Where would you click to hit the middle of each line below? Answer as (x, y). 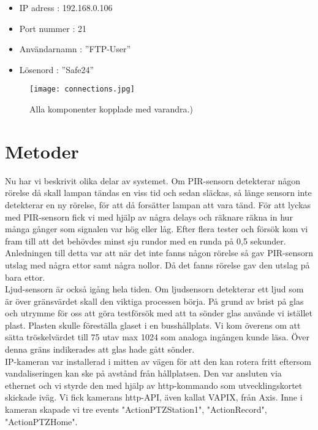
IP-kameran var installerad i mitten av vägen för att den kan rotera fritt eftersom (158, 361)
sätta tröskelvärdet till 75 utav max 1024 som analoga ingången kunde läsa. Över (157, 337)
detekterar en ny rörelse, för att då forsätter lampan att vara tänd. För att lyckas (158, 204)
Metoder (42, 151)
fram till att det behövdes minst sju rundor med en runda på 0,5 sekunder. (146, 240)
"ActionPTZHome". (41, 421)
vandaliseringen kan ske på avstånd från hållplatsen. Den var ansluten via (143, 373)
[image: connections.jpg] (82, 89)
